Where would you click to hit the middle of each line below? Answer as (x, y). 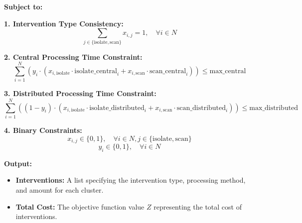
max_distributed (274, 108)
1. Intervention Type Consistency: (64, 23)
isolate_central (96, 71)
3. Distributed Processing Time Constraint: (80, 93)
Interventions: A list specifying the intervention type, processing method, (131, 180)
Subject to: (23, 6)
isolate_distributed (117, 108)
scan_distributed (201, 108)
